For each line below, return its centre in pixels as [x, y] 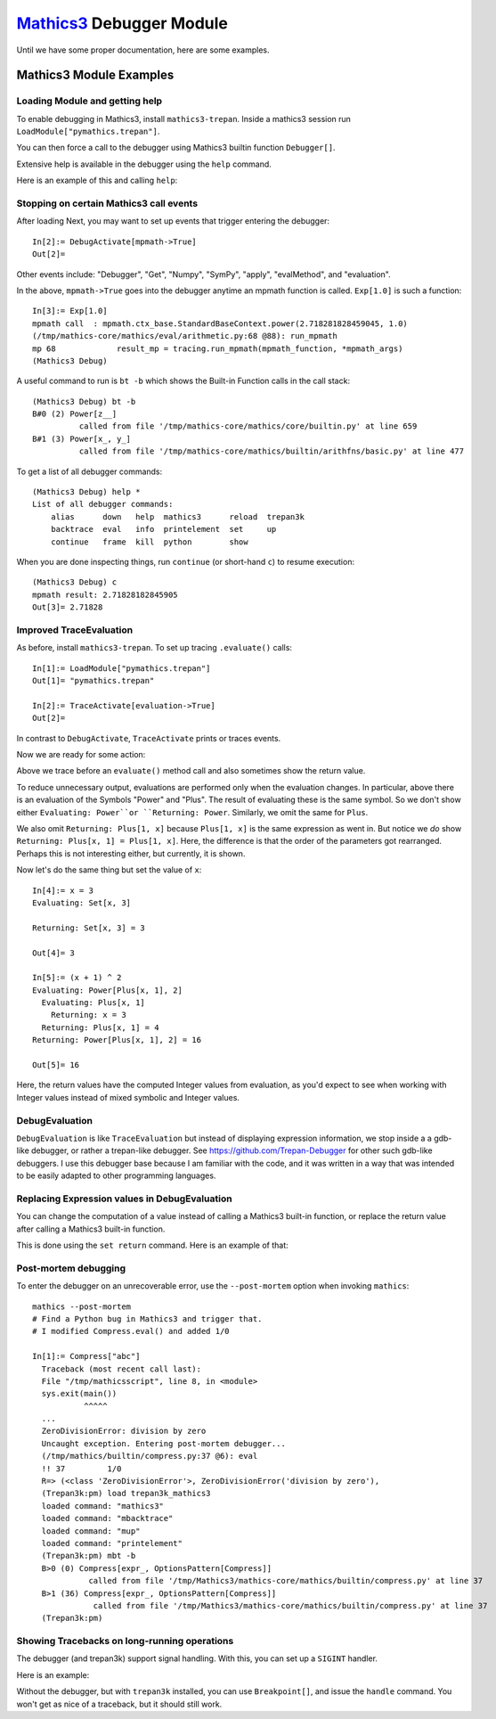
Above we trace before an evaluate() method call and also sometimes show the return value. [191, 771]
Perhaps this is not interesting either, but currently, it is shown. [131, 853]
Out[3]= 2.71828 [68, 607]
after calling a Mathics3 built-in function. [91, 1229]
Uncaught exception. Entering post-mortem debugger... [164, 1443]
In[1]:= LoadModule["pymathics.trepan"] [122, 668]
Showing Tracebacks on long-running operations [125, 1641]
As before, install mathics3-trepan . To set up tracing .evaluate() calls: [154, 648]
